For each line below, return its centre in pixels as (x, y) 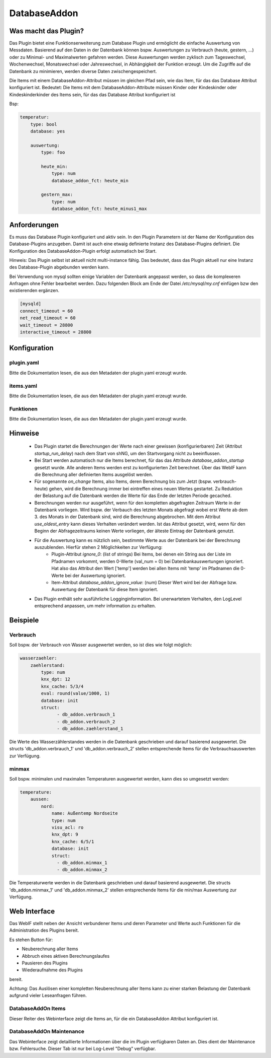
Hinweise (24, 433)
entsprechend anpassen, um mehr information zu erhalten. (95, 606)
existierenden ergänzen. (34, 291)
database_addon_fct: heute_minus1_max (99, 209)
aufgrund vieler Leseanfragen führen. (48, 996)
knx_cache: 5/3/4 (62, 686)
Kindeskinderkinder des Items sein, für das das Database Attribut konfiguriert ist (92, 94)
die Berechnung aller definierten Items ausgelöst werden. (94, 475)
